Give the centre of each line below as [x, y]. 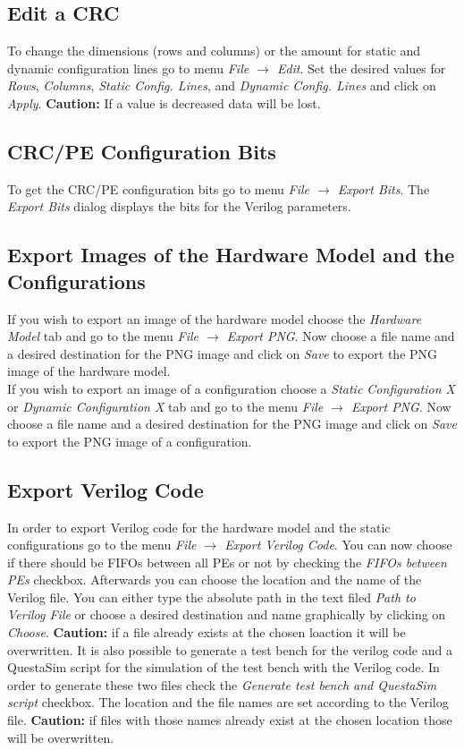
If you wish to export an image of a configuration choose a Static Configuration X [231, 388]
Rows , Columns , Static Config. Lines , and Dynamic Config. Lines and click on [222, 85]
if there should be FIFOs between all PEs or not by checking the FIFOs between [227, 562]
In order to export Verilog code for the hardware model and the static [199, 527]
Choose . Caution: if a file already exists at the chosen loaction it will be [207, 632]
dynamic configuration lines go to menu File [128, 68]
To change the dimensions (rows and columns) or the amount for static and [214, 51]
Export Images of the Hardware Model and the [231, 255]
